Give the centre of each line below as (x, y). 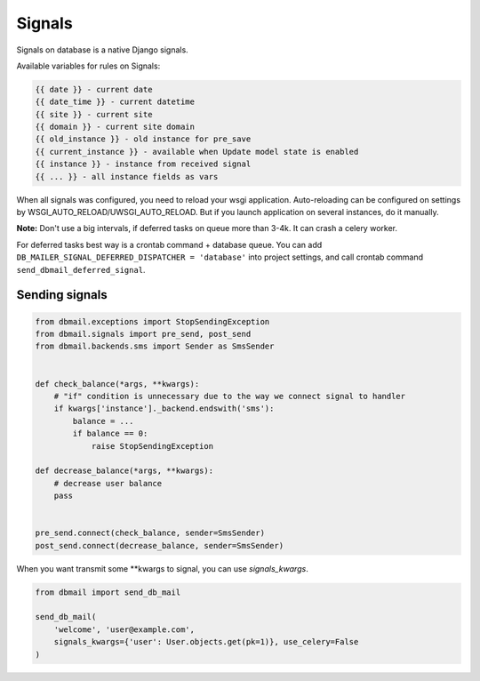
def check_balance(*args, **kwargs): (117, 384)
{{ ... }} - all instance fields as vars (127, 176)
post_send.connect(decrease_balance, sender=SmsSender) (160, 545)
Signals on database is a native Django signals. (102, 50)
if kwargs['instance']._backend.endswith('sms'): (164, 409)
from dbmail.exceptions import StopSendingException (152, 321)
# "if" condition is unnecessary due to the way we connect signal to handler (230, 396)
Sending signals (62, 295)
